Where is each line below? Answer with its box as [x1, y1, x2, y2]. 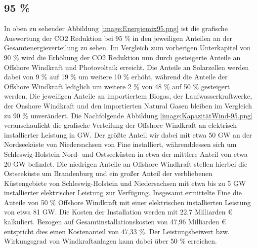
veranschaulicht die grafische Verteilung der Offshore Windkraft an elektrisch [4, 120, 237, 130]
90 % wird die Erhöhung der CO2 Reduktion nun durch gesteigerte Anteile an [4, 52, 241, 62]
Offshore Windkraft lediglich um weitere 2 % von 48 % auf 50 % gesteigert [4, 81, 230, 91]
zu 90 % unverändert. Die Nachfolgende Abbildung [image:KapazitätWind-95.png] [4, 110, 253, 120]
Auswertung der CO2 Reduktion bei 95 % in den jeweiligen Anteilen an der [4, 33, 232, 43]
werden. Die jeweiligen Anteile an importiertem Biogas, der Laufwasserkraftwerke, [4, 91, 252, 101]
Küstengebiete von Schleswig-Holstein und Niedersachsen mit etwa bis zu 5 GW [4, 178, 246, 188]
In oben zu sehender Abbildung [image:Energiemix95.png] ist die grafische [4, 23, 228, 34]
